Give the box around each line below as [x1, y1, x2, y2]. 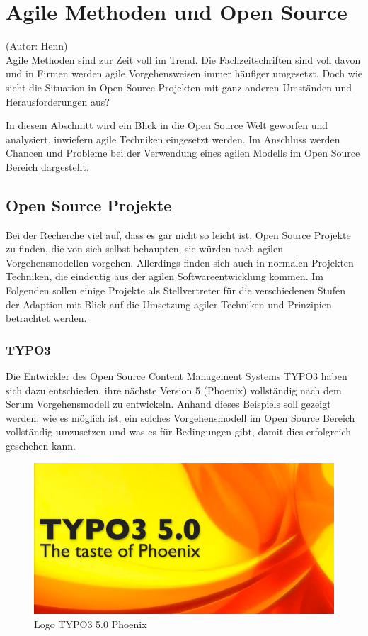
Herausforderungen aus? [6, 94, 110, 108]
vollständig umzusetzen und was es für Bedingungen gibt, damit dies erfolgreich [6, 424, 351, 439]
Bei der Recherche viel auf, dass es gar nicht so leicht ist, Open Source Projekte [6, 227, 351, 242]
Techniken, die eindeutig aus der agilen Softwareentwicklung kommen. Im [6, 269, 323, 284]
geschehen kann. [6, 438, 76, 453]
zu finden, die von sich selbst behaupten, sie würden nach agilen [6, 241, 283, 256]
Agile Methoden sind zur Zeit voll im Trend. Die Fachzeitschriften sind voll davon [6, 52, 361, 67]
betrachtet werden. [6, 311, 87, 325]
